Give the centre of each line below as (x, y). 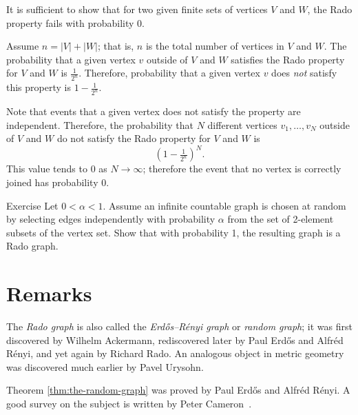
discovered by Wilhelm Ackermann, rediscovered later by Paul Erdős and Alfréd (175, 340)
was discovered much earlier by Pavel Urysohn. (105, 366)
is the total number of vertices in (215, 46)
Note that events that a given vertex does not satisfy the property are (154, 111)
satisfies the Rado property (288, 59)
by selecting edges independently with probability (111, 219)
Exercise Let (32, 205)
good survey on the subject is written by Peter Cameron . (129, 404)
